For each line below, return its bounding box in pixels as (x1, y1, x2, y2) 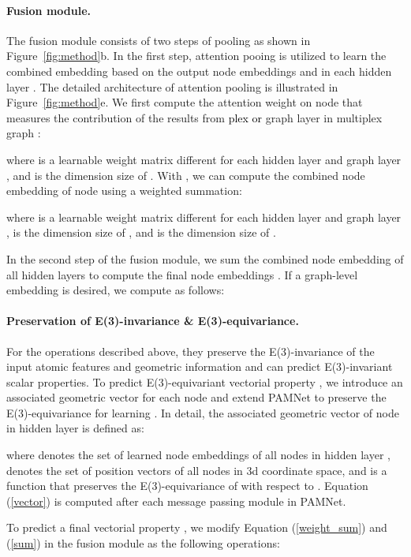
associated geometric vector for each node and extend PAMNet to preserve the (6, 389, 387, 406)
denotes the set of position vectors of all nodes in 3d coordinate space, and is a (6, 462, 387, 478)
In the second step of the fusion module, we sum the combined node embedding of (6, 250, 404, 267)
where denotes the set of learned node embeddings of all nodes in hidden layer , (6, 447, 390, 463)
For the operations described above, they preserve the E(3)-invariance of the (6, 342, 375, 359)
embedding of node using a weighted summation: (6, 182, 242, 199)
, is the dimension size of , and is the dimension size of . (6, 224, 276, 241)
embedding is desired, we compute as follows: (6, 282, 225, 298)
